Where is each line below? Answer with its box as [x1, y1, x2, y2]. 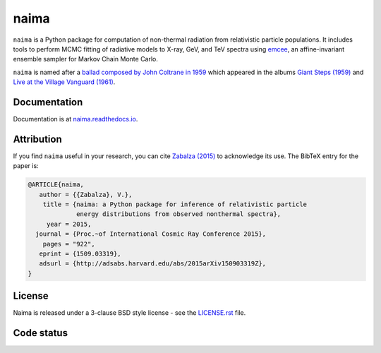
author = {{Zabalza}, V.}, [39, 191, 133, 198]
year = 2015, [46, 220, 92, 228]
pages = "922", [42, 240, 95, 248]
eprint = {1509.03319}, [39, 250, 121, 258]
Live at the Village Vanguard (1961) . [13, 78, 116, 86]
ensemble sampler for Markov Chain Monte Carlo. [13, 55, 159, 64]
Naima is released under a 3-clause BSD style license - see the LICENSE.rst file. [13, 309, 246, 317]
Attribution [13, 133, 63, 145]
